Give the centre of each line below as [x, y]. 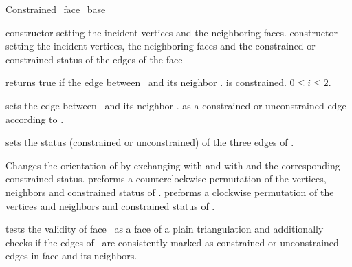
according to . [35, 119]
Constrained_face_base [56, 9]
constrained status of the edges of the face [94, 59]
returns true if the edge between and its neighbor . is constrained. [146, 82]
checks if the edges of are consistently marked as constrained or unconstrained [172, 242]
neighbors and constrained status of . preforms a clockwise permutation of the [170, 192]
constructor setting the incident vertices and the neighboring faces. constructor [172, 32]
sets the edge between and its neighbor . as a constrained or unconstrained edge [176, 105]
